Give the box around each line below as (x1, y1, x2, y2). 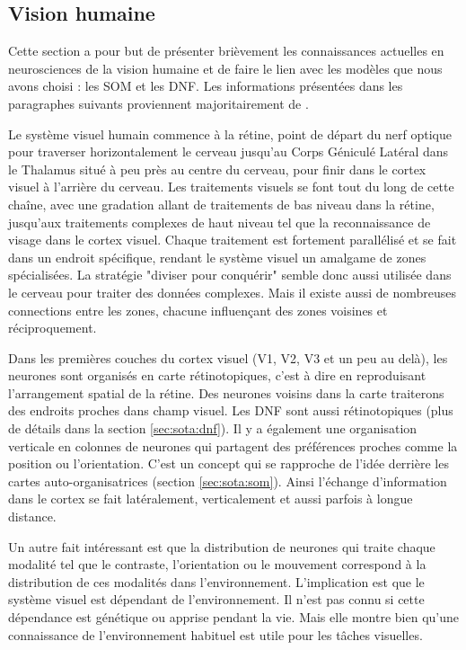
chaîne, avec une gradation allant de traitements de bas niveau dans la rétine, (8, 194, 435, 213)
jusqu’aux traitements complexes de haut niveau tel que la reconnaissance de (8, 212, 431, 231)
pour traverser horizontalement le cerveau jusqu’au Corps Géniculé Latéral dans (8, 142, 449, 161)
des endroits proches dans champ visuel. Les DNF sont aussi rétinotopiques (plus (8, 401, 453, 420)
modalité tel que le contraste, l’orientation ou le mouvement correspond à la (8, 555, 426, 574)
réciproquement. (8, 318, 97, 337)
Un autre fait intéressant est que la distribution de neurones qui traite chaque (8, 537, 435, 556)
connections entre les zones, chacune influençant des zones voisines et (8, 300, 388, 319)
